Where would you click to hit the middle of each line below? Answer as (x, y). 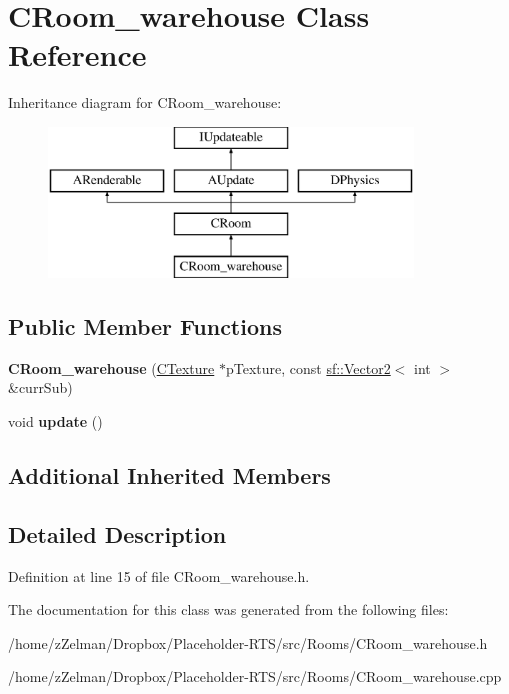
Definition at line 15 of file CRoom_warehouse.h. (159, 575)
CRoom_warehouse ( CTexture (111, 367)
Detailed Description (117, 533)
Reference (77, 54)
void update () (55, 421)
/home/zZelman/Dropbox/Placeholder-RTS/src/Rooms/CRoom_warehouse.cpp (255, 676)
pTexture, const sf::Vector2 (308, 367)
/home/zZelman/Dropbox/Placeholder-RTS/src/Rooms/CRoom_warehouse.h (248, 642)
